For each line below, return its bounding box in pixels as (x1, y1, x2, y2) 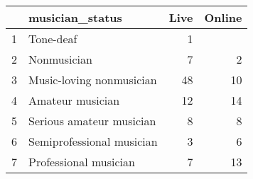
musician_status (28, 9, 122, 25)
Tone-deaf (28, 30, 77, 47)
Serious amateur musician (28, 112, 156, 129)
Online (204, 9, 242, 25)
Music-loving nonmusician (28, 71, 157, 88)
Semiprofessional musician (28, 133, 158, 149)
